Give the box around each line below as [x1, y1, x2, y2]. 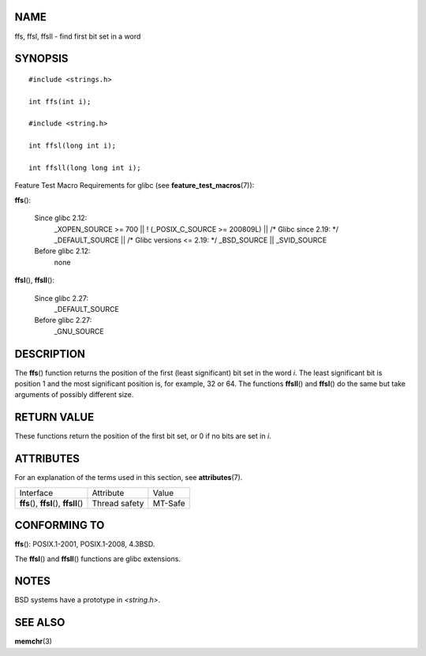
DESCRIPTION [14, 347, 86, 361]
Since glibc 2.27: [34, 293, 89, 303]
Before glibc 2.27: [34, 316, 92, 325]
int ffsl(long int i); [28, 141, 117, 150]
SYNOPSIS [14, 52, 69, 66]
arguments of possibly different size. [14, 390, 134, 399]
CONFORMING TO [14, 519, 105, 532]
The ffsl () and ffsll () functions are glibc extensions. [14, 553, 181, 564]
